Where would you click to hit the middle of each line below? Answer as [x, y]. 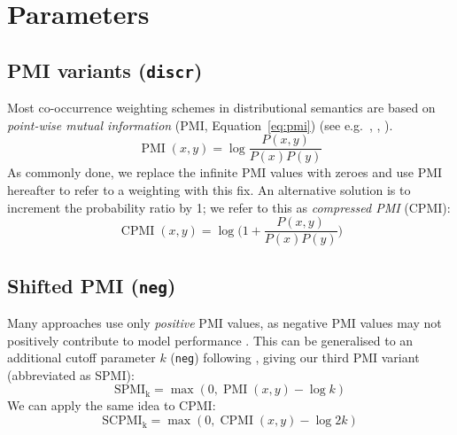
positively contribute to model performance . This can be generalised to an [210, 340]
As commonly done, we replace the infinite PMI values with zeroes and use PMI [225, 172]
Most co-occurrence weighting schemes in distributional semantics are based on [221, 108]
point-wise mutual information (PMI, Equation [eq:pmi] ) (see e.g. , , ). [200, 124]
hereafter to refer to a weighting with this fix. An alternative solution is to [209, 190]
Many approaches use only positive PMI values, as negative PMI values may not [225, 323]
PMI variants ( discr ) [105, 70]
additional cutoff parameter [81, 357]
